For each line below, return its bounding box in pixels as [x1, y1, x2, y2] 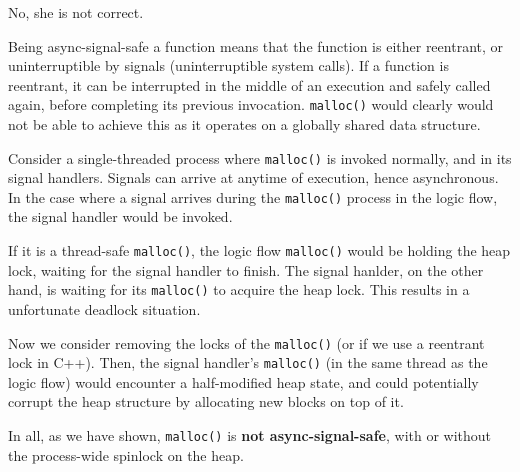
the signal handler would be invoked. [8, 206, 233, 227]
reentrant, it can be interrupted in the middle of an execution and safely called [8, 74, 491, 95]
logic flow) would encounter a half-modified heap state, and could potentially [8, 371, 479, 392]
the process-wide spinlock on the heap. [8, 444, 244, 465]
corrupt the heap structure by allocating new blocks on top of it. [8, 391, 404, 412]
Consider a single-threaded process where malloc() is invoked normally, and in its [8, 147, 512, 168]
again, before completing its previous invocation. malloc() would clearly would [8, 94, 494, 115]
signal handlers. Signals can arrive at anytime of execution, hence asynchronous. [8, 167, 499, 188]
